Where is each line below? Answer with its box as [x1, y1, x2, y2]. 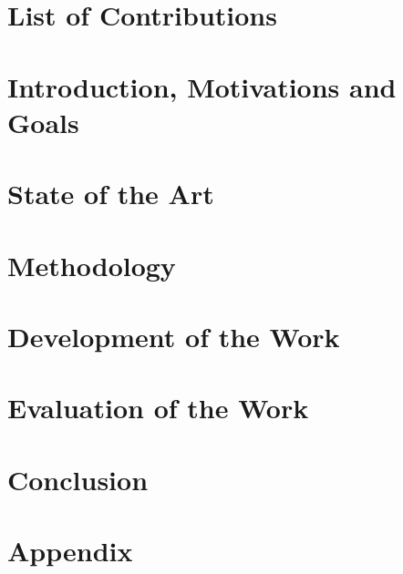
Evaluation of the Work [7, 389, 309, 426]
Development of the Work [7, 317, 340, 354]
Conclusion [7, 460, 149, 497]
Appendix [7, 532, 133, 569]
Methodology [7, 246, 176, 283]
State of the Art [7, 175, 214, 212]
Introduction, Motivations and [7, 67, 397, 105]
